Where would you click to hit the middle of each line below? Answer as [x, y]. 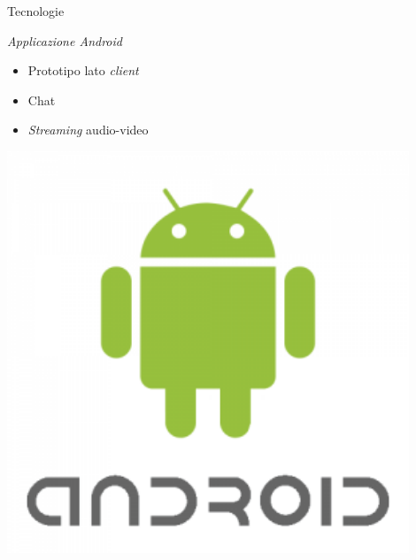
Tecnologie [36, 11]
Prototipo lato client [83, 70]
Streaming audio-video [88, 130]
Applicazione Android [65, 40]
